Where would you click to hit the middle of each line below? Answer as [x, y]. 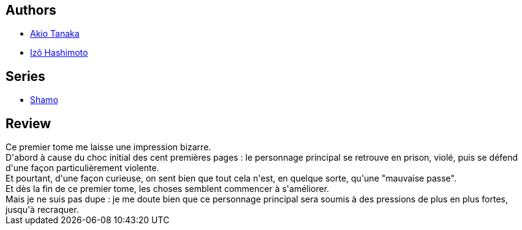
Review [28, 123]
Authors [31, 10]
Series [25, 76]
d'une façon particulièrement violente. [82, 168]
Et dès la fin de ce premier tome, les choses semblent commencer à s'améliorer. [168, 189]
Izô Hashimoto [59, 53]
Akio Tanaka [55, 34]
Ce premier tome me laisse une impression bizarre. [108, 147]
